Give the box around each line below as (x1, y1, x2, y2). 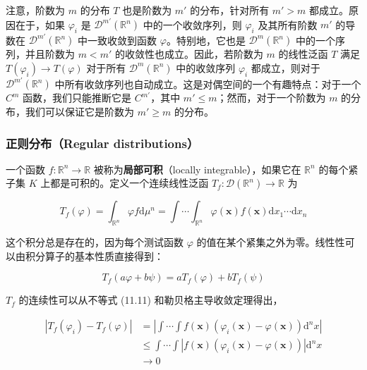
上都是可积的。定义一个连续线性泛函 (40, 175, 209, 190)
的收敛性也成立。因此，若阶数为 (114, 47, 263, 61)
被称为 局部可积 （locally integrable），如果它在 (93, 161, 301, 176)
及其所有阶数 (258, 17, 318, 32)
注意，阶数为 (6, 3, 65, 17)
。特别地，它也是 (166, 32, 246, 47)
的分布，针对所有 (190, 3, 270, 17)
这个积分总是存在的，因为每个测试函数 (6, 235, 183, 249)
